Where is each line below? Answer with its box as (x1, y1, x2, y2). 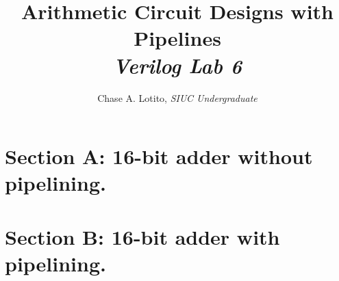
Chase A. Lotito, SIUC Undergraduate (97, 90, 258, 105)
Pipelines (134, 24, 221, 52)
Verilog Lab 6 (113, 51, 242, 79)
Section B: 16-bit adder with (5, 222, 280, 250)
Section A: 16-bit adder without (5, 142, 313, 170)
